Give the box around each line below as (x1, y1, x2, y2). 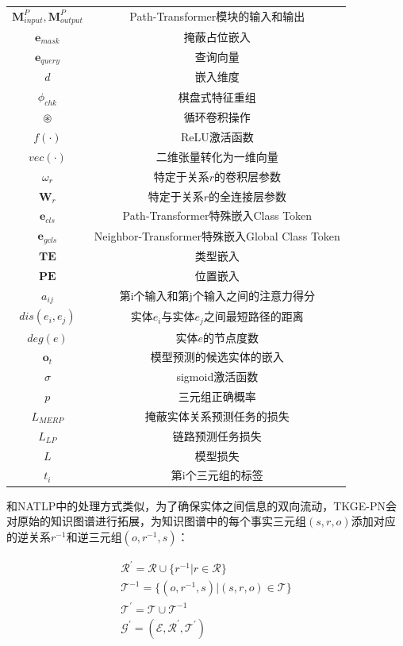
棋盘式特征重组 (178, 88, 256, 105)
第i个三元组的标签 (171, 467, 263, 483)
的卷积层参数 (213, 167, 281, 184)
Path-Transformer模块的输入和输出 (129, 8, 305, 25)
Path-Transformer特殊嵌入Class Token (122, 207, 313, 224)
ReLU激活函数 (180, 129, 254, 145)
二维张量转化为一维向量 (155, 148, 278, 164)
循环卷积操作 (183, 109, 251, 125)
